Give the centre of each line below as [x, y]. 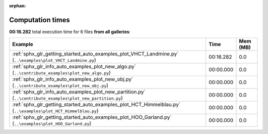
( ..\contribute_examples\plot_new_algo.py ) [62, 73]
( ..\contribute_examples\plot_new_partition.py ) [67, 98]
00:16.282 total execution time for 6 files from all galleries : [70, 32]
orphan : [18, 6]
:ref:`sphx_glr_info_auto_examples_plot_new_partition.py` [79, 92]
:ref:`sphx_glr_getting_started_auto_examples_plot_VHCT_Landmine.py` [95, 54]
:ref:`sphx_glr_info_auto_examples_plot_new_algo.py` [74, 67]
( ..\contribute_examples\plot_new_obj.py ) [60, 86]
